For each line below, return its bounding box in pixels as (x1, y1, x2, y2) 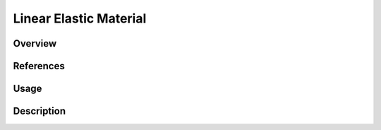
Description (13, 105, 66, 117)
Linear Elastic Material (13, 11, 147, 26)
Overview (13, 37, 57, 49)
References (13, 60, 65, 72)
